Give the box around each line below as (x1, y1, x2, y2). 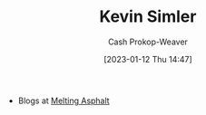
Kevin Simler (99, 6, 197, 27)
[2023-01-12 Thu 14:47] (103, 53, 192, 64)
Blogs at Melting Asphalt (17, 95, 111, 106)
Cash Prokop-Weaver (107, 36, 189, 47)
